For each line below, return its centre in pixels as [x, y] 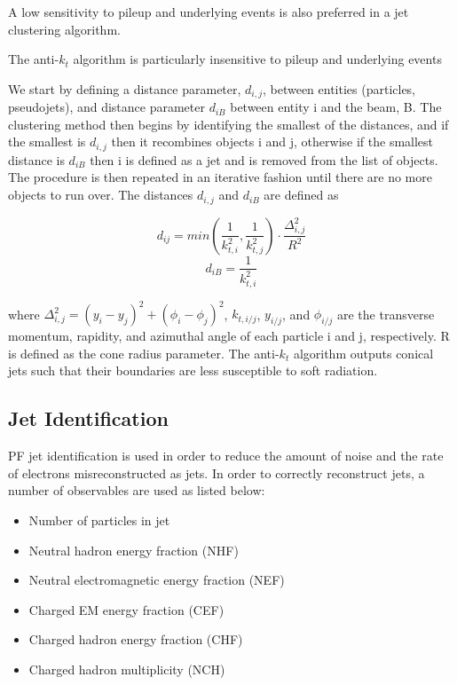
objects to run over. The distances [101, 195]
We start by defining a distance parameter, [125, 88]
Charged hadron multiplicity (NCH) [127, 669]
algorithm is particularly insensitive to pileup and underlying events [257, 59]
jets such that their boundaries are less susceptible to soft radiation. [193, 370]
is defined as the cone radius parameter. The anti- [144, 353]
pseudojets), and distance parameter [106, 107]
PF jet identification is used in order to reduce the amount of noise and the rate [226, 456]
